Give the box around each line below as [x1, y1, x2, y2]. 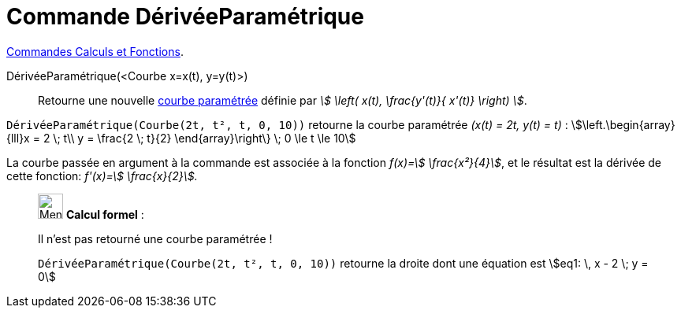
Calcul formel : [65, 207, 144, 221]
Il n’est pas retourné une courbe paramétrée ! [38, 231, 273, 246]
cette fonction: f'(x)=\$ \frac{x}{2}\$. [6, 168, 198, 183]
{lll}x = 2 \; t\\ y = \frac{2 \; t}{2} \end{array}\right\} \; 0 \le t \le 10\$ [6, 131, 356, 145]
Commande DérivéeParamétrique [6, 3, 364, 30]
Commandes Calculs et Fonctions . [6, 44, 184, 58]
